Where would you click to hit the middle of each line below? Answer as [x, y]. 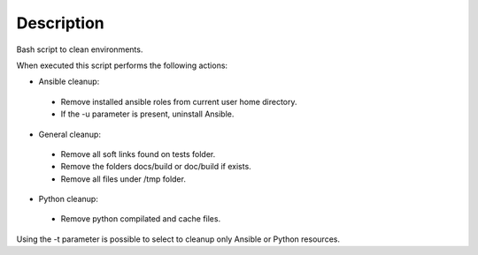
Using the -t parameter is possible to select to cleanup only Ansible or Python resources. [178, 239]
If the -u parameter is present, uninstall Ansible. [147, 114]
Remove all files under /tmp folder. [123, 179]
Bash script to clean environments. [80, 49]
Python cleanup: [69, 199]
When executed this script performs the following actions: [122, 65]
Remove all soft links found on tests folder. [138, 154]
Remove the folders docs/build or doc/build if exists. [156, 167]
